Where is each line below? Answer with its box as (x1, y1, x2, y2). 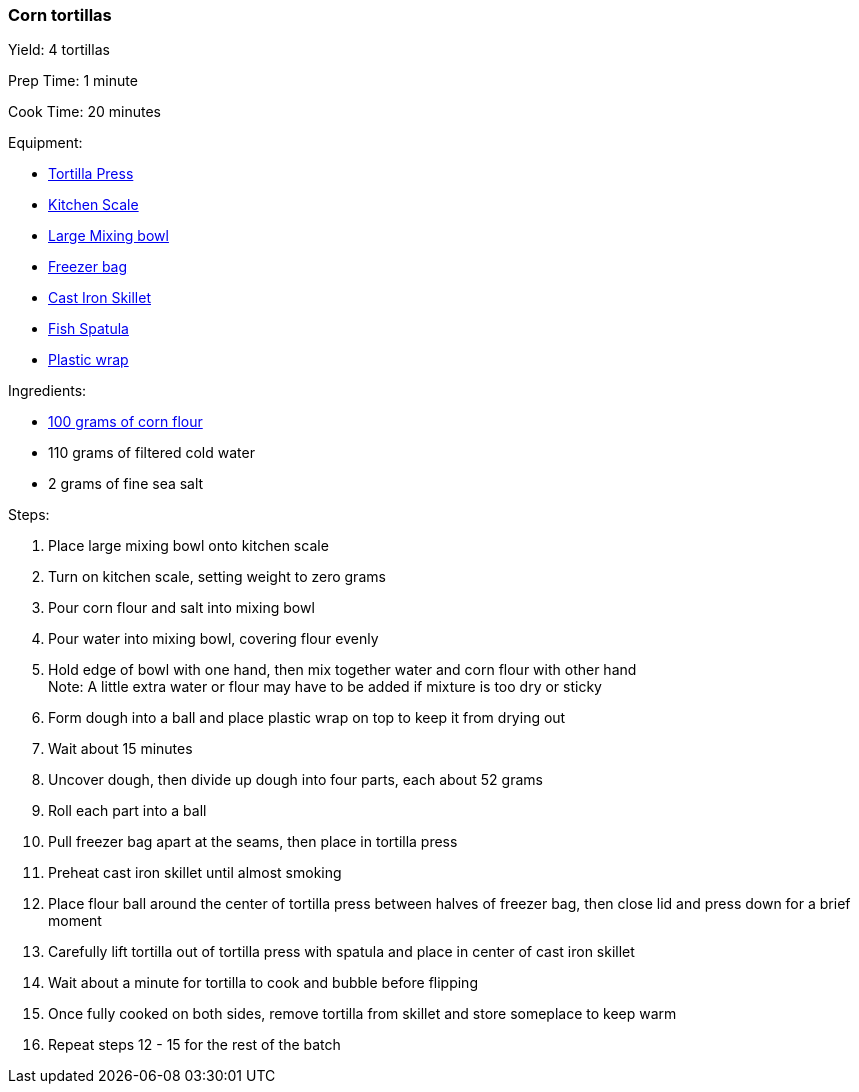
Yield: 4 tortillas (8, 41, 110, 59)
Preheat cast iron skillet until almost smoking (48, 864, 342, 882)
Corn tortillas (8, 5, 112, 25)
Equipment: (8, 134, 83, 152)
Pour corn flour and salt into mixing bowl (48, 599, 315, 617)
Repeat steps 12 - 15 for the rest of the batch (48, 1036, 341, 1054)
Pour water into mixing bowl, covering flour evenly (48, 630, 379, 648)
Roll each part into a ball (48, 802, 207, 820)
